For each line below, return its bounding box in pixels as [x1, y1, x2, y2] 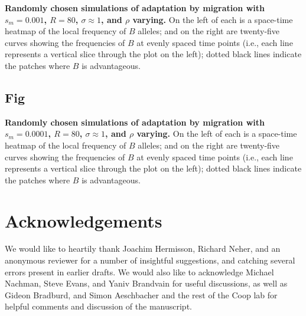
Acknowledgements [5, 208, 162, 232]
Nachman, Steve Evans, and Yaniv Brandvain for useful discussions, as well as [5, 277, 288, 289]
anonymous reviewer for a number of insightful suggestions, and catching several [5, 254, 295, 266]
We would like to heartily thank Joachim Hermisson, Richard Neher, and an [5, 242, 281, 255]
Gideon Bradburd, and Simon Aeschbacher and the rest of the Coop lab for [5, 288, 278, 301]
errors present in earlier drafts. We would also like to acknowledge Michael [5, 265, 274, 278]
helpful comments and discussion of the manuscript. [5, 300, 192, 312]
